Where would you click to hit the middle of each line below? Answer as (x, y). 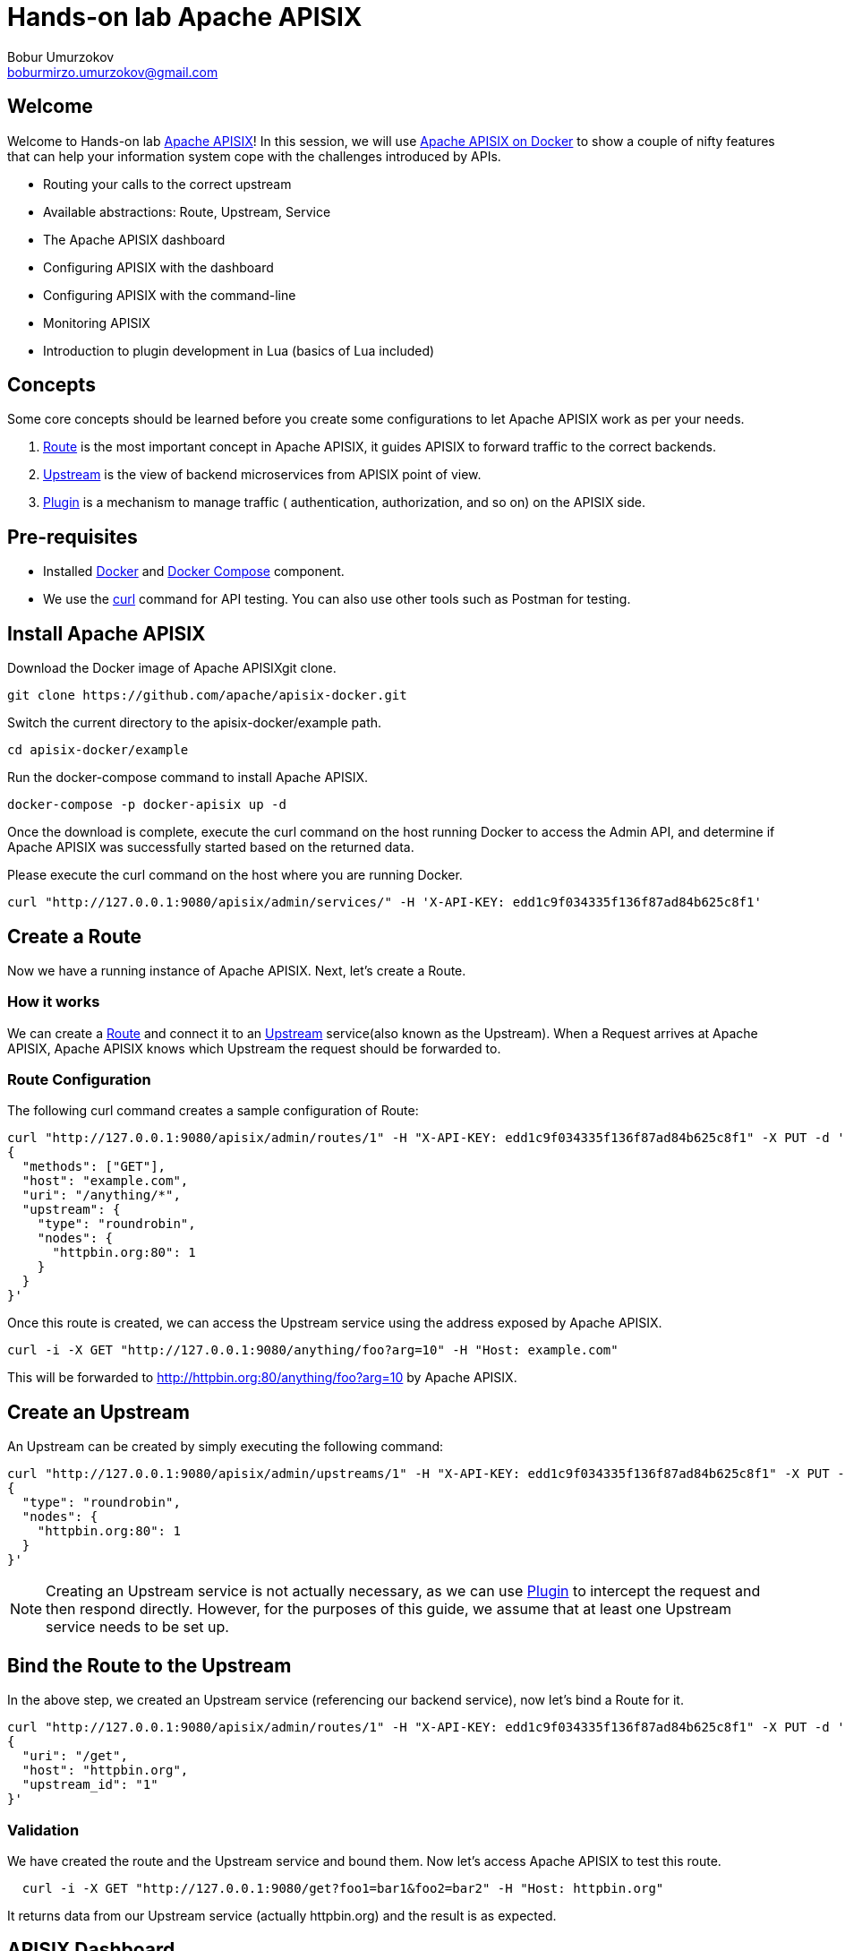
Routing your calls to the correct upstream (167, 184)
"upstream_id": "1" (90, 1785)
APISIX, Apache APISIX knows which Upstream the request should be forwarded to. (254, 1048)
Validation (43, 1830)
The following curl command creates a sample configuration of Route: (213, 1111)
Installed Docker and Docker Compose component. (194, 572)
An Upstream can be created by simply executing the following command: (226, 1447)
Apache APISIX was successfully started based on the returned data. (211, 847)
